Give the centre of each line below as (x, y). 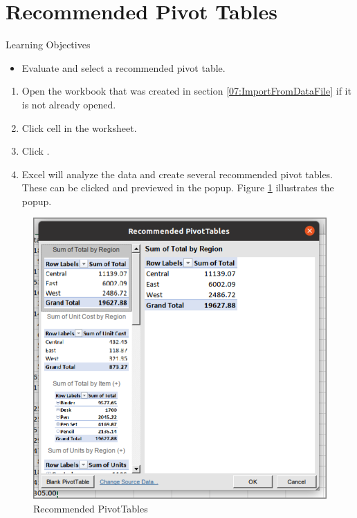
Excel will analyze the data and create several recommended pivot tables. (177, 174)
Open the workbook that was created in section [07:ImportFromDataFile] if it (186, 91)
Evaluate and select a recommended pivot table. (123, 67)
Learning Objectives (48, 45)
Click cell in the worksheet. (79, 127)
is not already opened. (69, 104)
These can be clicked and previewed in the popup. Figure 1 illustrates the (178, 188)
